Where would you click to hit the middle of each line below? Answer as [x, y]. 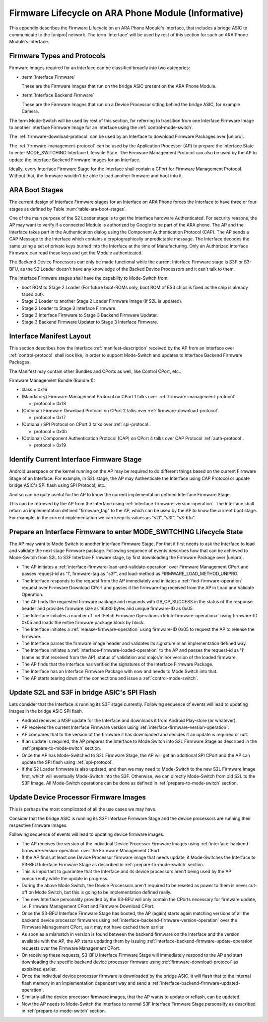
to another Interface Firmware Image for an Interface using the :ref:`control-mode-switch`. [101, 127]
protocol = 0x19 [50, 445]
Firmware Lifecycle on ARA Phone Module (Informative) [126, 13]
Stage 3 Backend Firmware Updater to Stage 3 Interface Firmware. [90, 322]
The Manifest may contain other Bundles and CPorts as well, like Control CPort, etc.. [95, 371]
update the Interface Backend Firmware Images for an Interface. [75, 160]
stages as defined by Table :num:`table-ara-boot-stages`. [68, 209]
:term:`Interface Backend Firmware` [58, 95]
